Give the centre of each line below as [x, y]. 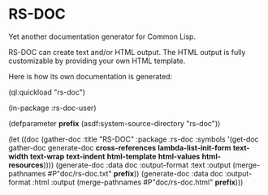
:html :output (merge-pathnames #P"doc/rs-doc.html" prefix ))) [138, 182]
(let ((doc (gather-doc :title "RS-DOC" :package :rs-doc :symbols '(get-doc [134, 139]
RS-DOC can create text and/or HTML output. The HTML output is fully [127, 52]
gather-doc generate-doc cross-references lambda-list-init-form [120, 147]
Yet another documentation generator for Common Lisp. [102, 36]
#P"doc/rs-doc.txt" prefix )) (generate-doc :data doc [135, 173]
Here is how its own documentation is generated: [91, 76]
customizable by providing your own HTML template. [97, 61]
